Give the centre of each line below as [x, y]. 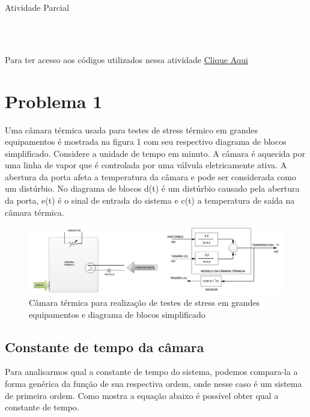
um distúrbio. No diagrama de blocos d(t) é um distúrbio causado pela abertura [152, 188]
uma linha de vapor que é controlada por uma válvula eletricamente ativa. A [146, 165]
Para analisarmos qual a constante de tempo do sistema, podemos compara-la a [151, 372]
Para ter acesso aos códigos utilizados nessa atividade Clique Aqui [126, 59]
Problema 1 [54, 101]
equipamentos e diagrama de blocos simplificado [117, 314]
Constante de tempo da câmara [105, 346]
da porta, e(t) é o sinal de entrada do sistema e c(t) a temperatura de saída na [150, 200]
